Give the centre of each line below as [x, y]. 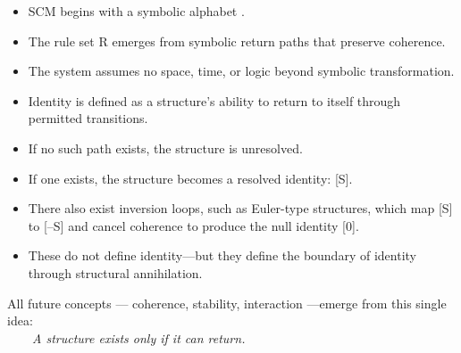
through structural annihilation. [115, 272]
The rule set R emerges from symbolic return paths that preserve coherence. [237, 41]
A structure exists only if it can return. [139, 337]
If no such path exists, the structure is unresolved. [165, 148]
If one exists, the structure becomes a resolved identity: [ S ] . [190, 178]
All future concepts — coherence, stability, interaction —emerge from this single [227, 303]
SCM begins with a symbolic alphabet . [136, 11]
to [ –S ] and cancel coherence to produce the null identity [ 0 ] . [193, 225]
